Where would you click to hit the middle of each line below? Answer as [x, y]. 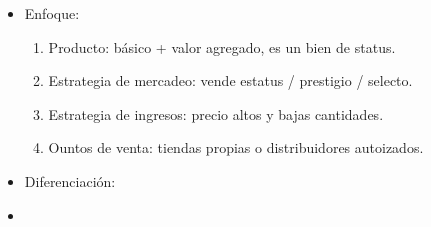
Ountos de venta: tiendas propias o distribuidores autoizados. [236, 147]
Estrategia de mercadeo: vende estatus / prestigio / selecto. [230, 80]
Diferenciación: [70, 180]
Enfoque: [52, 13]
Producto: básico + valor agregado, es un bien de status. [222, 46]
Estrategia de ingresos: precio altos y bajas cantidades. [216, 113]
